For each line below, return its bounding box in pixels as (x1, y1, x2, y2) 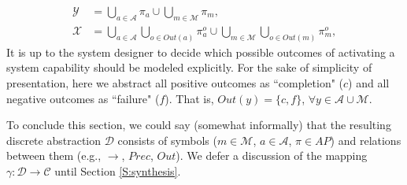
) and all (348, 74, 390, 91)
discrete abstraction (6, 131, 102, 148)
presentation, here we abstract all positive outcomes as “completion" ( (6, 74, 344, 91)
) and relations (330, 131, 401, 148)
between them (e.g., (6, 147, 102, 164)
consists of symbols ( (117, 131, 217, 148)
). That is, (165, 90, 214, 106)
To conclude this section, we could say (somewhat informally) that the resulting (6, 117, 391, 133)
